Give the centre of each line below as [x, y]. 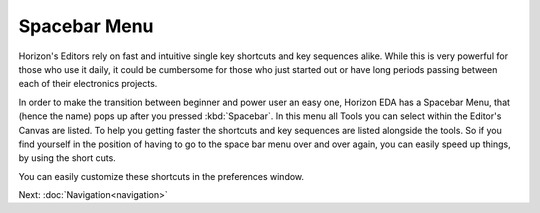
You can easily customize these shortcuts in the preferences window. [161, 176]
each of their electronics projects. [88, 84]
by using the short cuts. [67, 158]
